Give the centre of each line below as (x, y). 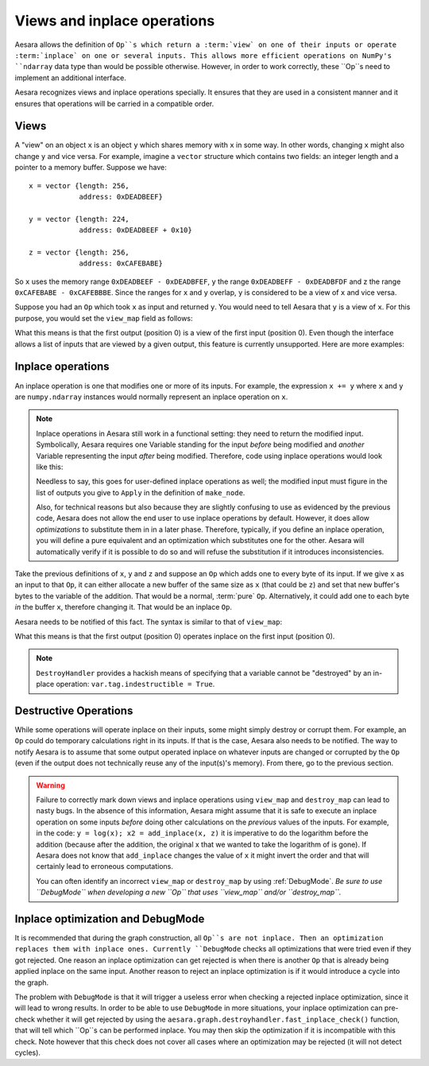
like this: (50, 467)
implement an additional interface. (71, 78)
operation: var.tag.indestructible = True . (135, 684)
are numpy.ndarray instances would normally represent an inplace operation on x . (151, 397)
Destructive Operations (74, 710)
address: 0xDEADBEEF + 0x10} (135, 230)
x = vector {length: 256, (79, 186)
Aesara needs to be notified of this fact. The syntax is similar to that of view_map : (149, 622)
